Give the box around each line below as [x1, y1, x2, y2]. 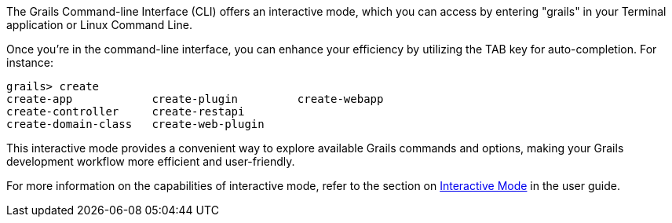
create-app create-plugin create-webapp [6, 93, 384, 105]
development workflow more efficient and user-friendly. [6, 155, 295, 168]
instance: [6, 56, 54, 69]
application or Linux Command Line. [6, 18, 192, 31]
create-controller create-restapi [6, 105, 245, 118]
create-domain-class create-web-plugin [6, 118, 265, 130]
